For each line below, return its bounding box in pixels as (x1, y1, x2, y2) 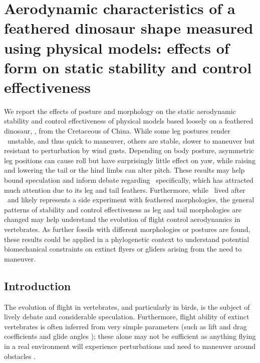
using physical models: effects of (4, 37, 229, 58)
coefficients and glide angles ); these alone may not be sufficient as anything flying (4, 331, 256, 341)
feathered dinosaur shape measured (4, 18, 253, 38)
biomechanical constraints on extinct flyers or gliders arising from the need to (4, 244, 242, 254)
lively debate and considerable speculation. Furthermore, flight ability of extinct (4, 311, 249, 322)
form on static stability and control (4, 57, 252, 77)
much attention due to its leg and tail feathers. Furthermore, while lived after (4, 184, 245, 195)
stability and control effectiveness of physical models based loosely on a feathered (4, 115, 253, 126)
